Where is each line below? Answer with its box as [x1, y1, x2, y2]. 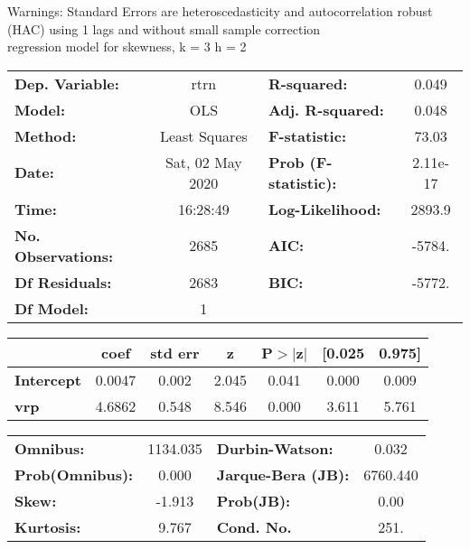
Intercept [14, 368, 81, 390]
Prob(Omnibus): [14, 463, 134, 485]
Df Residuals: [14, 271, 112, 293]
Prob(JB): [216, 489, 291, 511]
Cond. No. [216, 516, 292, 537]
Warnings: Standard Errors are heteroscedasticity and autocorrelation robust [7, 2, 433, 20]
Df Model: [14, 297, 89, 319]
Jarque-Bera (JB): [216, 463, 350, 485]
